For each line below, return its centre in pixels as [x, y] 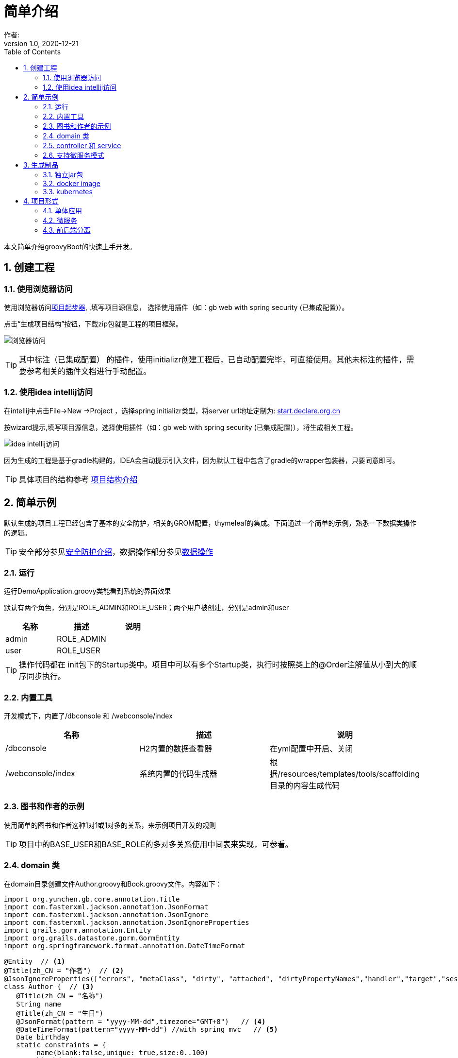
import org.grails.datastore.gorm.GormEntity [92, 938]
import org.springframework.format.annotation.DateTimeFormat [125, 946]
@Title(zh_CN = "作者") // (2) [64, 970]
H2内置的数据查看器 [176, 749]
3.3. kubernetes [68, 191]
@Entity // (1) [35, 961]
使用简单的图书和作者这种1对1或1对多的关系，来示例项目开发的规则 [110, 825]
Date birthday [43, 1037]
